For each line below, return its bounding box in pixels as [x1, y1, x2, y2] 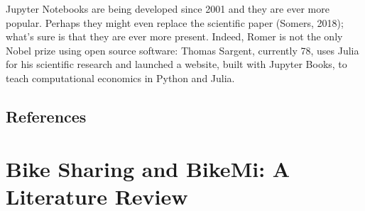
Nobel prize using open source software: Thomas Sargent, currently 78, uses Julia [6, 42, 359, 57]
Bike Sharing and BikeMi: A [6, 154, 290, 183]
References [6, 105, 87, 127]
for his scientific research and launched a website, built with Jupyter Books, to [6, 57, 347, 72]
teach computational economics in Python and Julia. [6, 70, 235, 85]
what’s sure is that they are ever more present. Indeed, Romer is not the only [6, 29, 343, 44]
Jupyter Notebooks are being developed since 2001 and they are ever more [6, 1, 329, 16]
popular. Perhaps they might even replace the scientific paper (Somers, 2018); [6, 15, 344, 30]
